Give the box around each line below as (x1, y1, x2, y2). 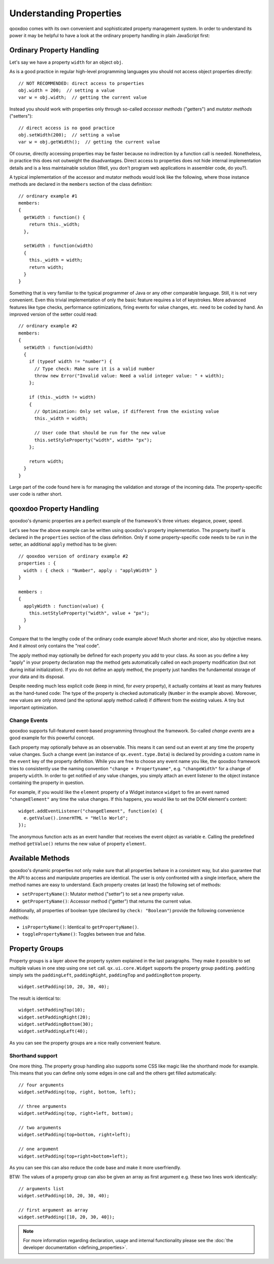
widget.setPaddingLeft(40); (18, 1028, 88, 1034)
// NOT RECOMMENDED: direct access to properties (18, 80, 145, 86)
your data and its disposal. (9, 673, 65, 680)
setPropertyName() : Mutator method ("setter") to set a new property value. (22, 891, 185, 897)
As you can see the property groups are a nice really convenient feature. (9, 1040, 161, 1046)
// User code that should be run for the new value (34, 430, 166, 436)
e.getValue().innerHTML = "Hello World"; (23, 815, 128, 821)
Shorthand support (9, 1052, 58, 1059)
